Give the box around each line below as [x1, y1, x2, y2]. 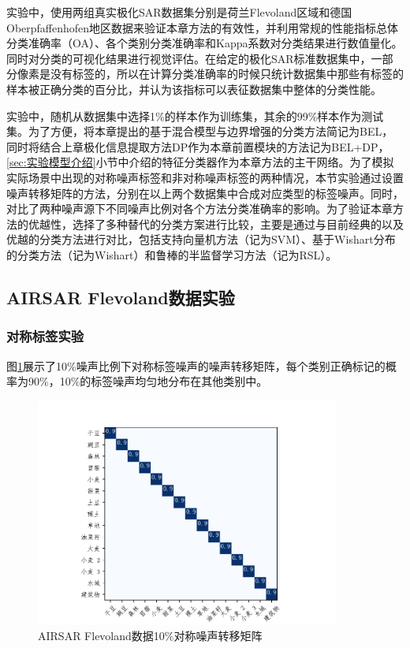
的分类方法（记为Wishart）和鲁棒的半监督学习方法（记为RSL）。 [6, 246, 337, 263]
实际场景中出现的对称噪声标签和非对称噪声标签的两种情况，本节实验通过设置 [6, 169, 404, 185]
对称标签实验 [6, 326, 84, 346]
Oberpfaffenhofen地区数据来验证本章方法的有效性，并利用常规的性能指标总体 [6, 19, 399, 35]
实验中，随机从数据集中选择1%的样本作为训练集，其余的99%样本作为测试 [6, 107, 384, 124]
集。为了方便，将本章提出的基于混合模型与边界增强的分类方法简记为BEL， [6, 123, 393, 140]
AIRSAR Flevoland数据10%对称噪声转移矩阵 [38, 628, 263, 644]
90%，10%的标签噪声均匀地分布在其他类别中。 [28, 373, 268, 389]
